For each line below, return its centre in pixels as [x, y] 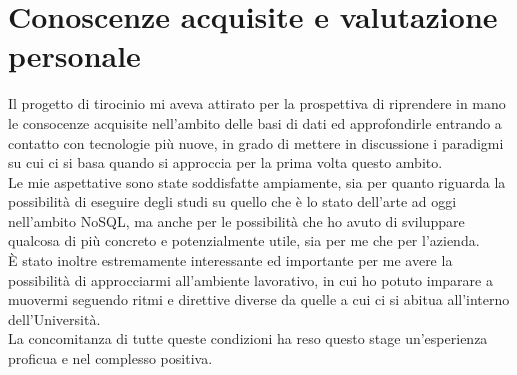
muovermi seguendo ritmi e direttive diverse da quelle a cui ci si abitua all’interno [259, 299]
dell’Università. [54, 318]
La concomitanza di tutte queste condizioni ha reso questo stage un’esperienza [248, 338]
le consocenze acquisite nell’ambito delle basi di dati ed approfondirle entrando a [255, 122]
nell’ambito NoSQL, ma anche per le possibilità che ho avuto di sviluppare [236, 220]
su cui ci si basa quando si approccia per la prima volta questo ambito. [225, 162]
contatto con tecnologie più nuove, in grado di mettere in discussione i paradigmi [256, 142]
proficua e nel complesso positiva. [110, 358]
